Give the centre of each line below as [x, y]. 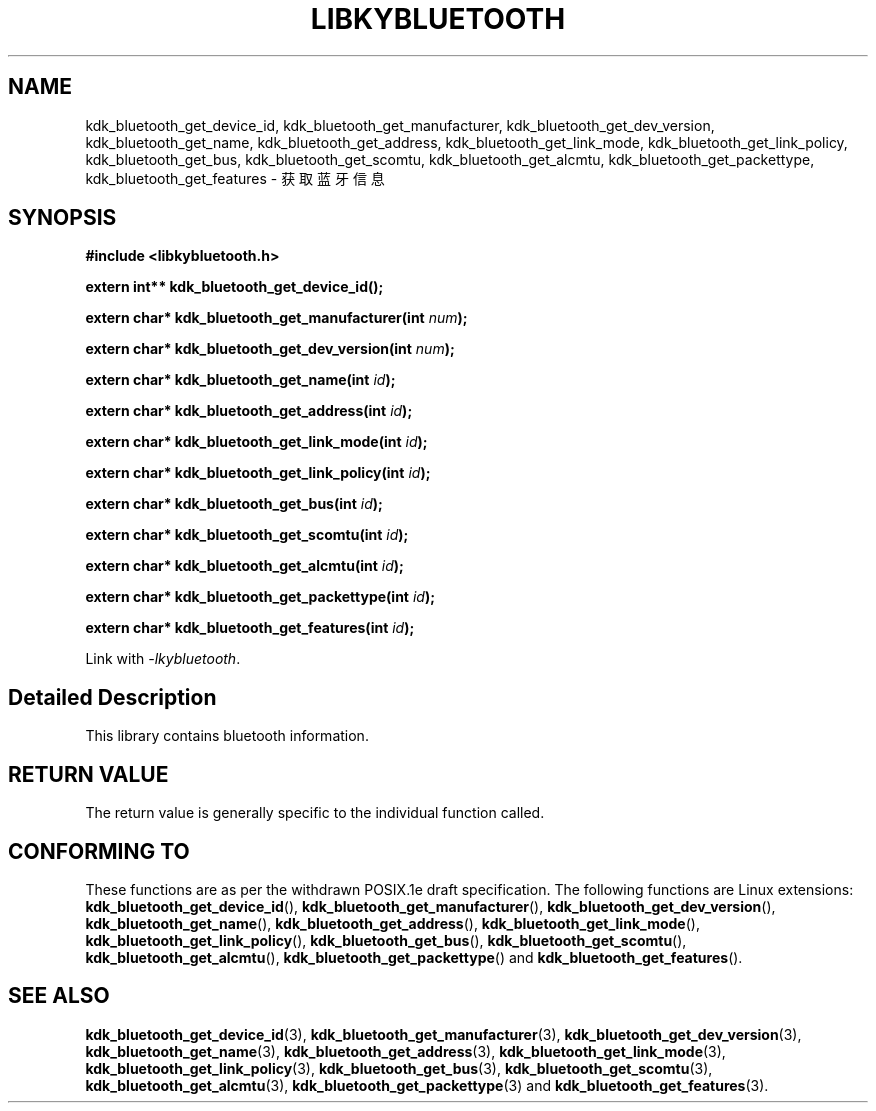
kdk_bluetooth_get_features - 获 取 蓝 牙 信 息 [235, 178]
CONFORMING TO [99, 851]
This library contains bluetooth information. [227, 736]
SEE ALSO [59, 996]
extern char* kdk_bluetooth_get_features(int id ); [250, 628]
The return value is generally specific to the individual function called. [315, 813]
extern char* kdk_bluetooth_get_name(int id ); [240, 380]
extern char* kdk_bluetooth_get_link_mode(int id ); [256, 442]
